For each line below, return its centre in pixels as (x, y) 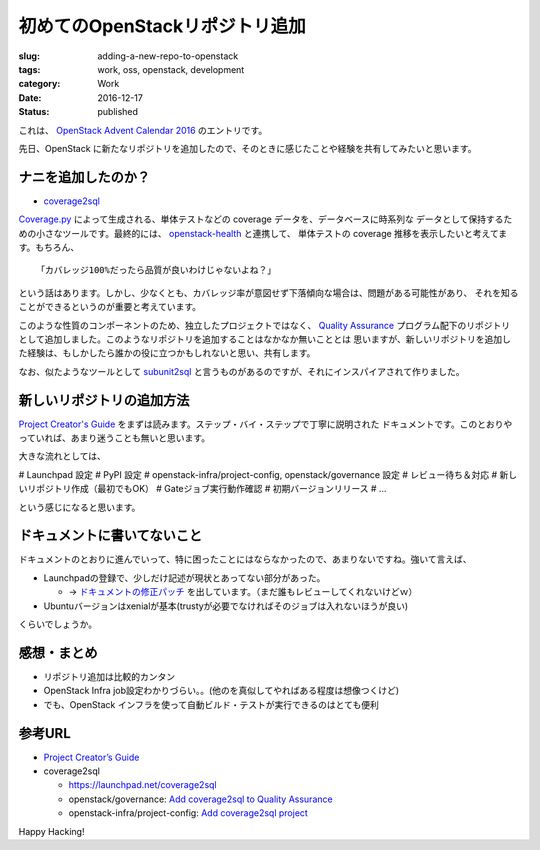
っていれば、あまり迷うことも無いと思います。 (114, 438)
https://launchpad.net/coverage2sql (142, 785)
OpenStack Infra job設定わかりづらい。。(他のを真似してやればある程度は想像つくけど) (221, 691)
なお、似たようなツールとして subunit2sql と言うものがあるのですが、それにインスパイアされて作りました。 (241, 371)
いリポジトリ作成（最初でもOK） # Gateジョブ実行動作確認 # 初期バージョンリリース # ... (202, 489)
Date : (30, 97)
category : (39, 84)
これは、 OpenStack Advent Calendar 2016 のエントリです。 (143, 130)
